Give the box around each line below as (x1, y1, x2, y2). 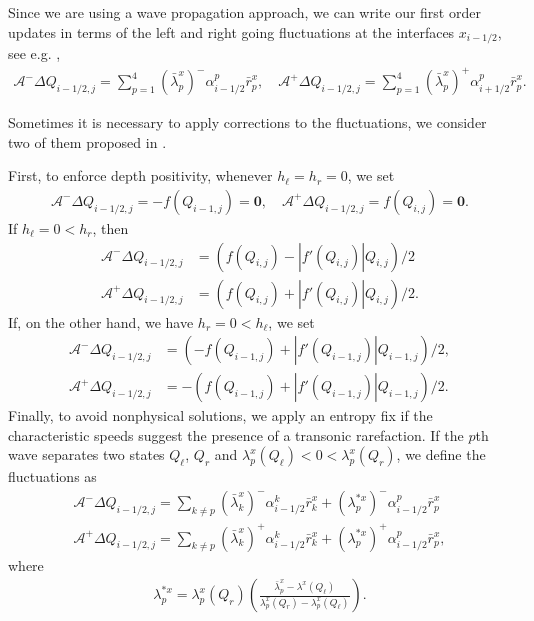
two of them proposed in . (8, 131, 167, 152)
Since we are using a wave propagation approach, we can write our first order (8, 2, 481, 22)
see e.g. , (8, 43, 61, 64)
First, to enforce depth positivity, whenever (8, 165, 273, 186)
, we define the (396, 444, 486, 465)
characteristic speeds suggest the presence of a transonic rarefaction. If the (8, 424, 464, 445)
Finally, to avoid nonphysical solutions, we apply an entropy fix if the (8, 405, 433, 426)
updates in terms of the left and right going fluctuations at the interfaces (8, 21, 455, 42)
